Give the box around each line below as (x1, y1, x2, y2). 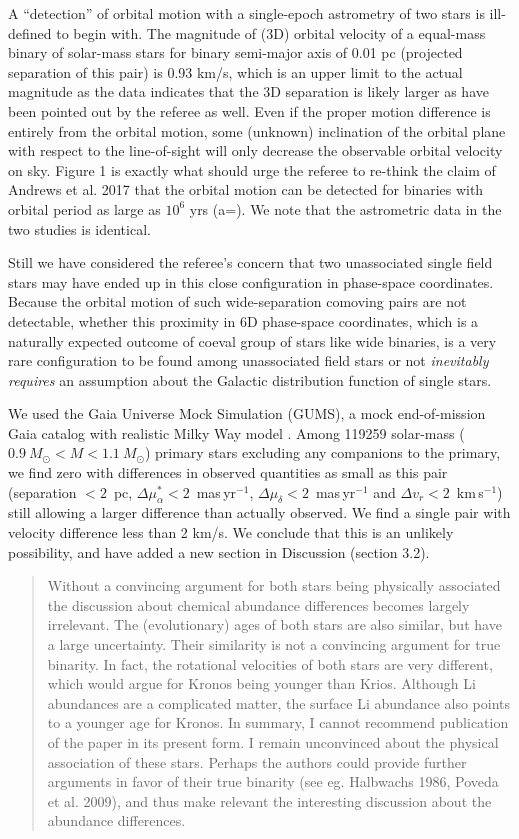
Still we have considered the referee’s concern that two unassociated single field (8, 252, 493, 273)
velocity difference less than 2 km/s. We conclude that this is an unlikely (8, 522, 454, 543)
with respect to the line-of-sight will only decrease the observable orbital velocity (8, 140, 503, 161)
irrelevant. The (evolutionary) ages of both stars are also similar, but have (47, 614, 502, 635)
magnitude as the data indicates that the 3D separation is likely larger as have (8, 81, 489, 102)
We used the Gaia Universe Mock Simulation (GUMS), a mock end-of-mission (8, 403, 486, 424)
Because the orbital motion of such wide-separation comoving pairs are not (8, 291, 467, 312)
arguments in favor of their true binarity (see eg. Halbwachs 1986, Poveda (47, 771, 499, 792)
